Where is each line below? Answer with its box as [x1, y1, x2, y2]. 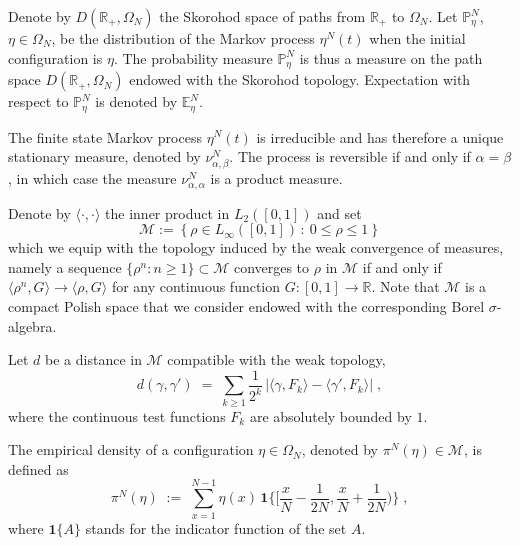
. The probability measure [113, 47, 273, 68]
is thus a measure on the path [299, 47, 483, 68]
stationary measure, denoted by [8, 146, 201, 167]
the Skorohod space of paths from [159, 6, 366, 26]
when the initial [369, 28, 466, 48]
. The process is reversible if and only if [229, 146, 471, 167]
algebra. [8, 315, 57, 336]
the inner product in [105, 202, 230, 223]
